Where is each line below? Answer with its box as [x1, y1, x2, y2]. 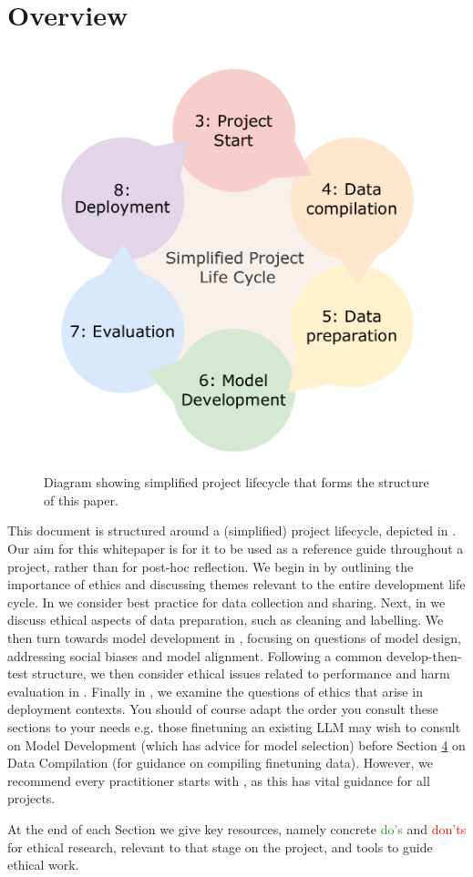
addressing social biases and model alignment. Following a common [7, 646, 383, 665]
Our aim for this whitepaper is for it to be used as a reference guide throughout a [7, 539, 464, 558]
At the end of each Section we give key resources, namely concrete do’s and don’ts [7, 819, 467, 838]
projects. [7, 789, 56, 808]
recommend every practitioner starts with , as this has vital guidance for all [7, 770, 430, 790]
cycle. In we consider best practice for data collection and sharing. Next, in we [7, 592, 446, 611]
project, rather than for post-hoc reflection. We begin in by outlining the [7, 556, 414, 576]
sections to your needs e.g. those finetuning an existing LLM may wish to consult [7, 717, 461, 736]
